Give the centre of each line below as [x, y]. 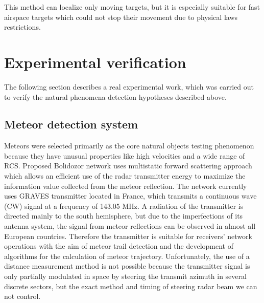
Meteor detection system [71, 124]
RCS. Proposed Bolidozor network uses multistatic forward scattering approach [128, 166]
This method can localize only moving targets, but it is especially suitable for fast [132, 7]
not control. [22, 296]
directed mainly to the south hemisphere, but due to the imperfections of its [124, 216]
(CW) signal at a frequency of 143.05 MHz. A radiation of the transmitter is [124, 205]
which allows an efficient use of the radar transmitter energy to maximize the [125, 176]
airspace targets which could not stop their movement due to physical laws [121, 17]
